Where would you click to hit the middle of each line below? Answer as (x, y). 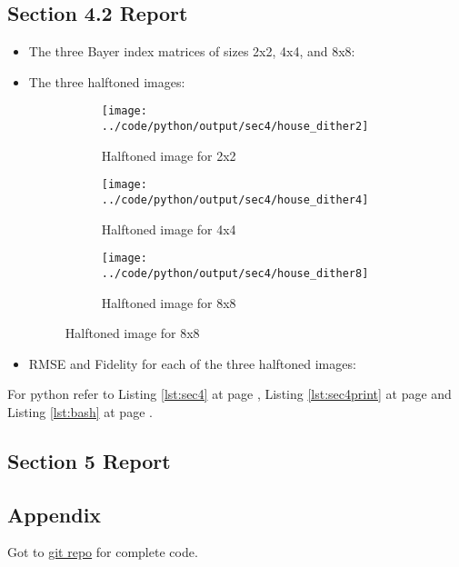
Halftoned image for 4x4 (169, 229)
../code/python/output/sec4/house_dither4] (235, 199)
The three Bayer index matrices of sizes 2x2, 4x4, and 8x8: (192, 51)
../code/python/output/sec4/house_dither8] (235, 273)
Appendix (55, 514)
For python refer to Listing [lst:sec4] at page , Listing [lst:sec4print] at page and (229, 394)
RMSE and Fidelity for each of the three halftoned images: (192, 363)
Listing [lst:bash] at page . (80, 411)
